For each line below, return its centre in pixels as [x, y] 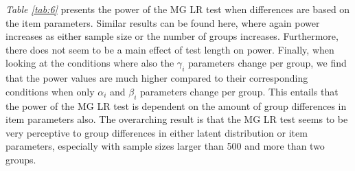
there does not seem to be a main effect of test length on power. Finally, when [170, 49]
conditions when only [50, 91]
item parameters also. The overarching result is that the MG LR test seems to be [177, 119]
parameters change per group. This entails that [239, 91]
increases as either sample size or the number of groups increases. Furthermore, [172, 36]
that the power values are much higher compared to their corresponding [157, 78]
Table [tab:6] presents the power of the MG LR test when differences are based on [178, 9]
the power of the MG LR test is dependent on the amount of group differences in [176, 105]
